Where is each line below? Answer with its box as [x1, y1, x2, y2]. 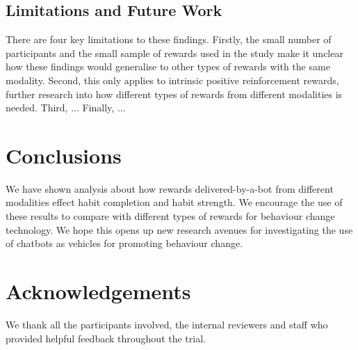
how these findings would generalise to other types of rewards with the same [6, 59, 330, 74]
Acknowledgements [6, 277, 191, 305]
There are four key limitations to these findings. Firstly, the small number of [6, 32, 332, 47]
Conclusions [6, 141, 122, 169]
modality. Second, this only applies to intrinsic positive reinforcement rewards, [6, 72, 339, 87]
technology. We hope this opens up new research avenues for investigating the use [6, 222, 353, 237]
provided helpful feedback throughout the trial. [6, 331, 206, 345]
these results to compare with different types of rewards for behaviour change [6, 209, 335, 223]
